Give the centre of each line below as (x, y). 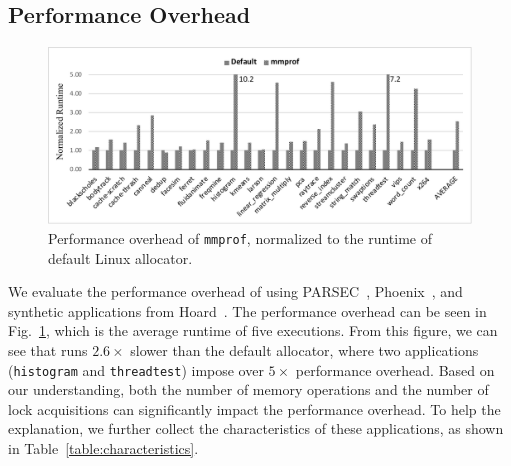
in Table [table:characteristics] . (103, 448)
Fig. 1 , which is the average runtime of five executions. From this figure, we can (253, 330)
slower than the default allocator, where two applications (304, 350)
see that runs (48, 350)
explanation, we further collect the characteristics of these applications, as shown (256, 428)
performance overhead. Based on (395, 369)
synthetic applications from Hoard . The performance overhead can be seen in (247, 310)
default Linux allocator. (120, 257)
